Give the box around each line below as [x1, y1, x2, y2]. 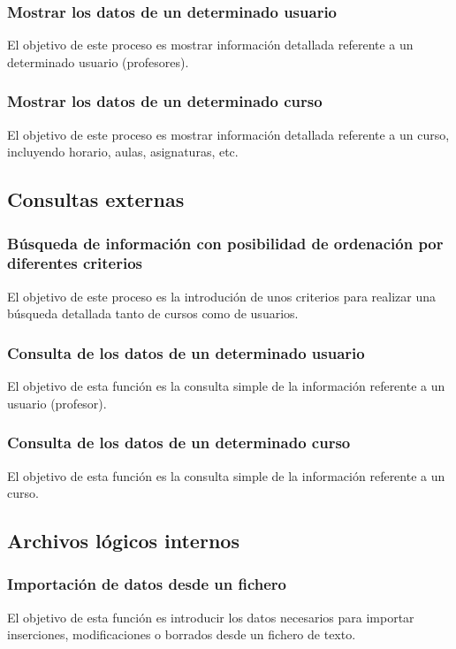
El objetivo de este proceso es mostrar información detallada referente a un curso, [7, 125, 450, 143]
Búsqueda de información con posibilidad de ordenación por [7, 232, 444, 254]
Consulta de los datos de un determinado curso [7, 431, 351, 454]
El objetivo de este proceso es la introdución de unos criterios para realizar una [7, 286, 437, 305]
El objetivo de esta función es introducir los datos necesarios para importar [7, 607, 414, 626]
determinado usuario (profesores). [7, 52, 189, 71]
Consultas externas [7, 186, 185, 213]
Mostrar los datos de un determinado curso [7, 90, 323, 112]
